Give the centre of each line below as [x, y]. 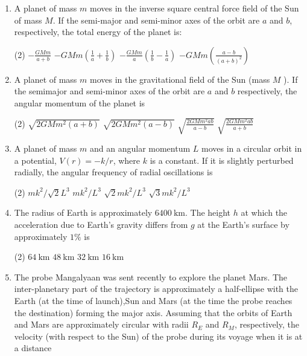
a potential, [35, 160]
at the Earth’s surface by [243, 225]
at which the [264, 212]
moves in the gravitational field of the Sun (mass [180, 79]
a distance [33, 348]
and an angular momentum [140, 148]
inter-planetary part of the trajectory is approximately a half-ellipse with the [156, 289]
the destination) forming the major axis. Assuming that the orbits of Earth [153, 312]
